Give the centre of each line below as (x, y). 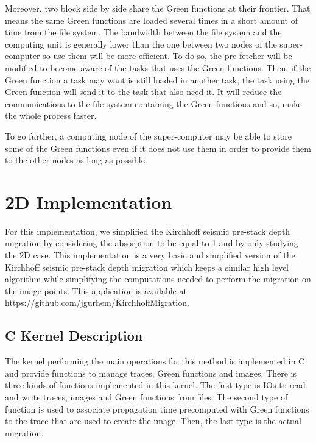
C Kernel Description (74, 335)
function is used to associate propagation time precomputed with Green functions (157, 409)
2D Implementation (89, 201)
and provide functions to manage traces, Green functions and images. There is (151, 373)
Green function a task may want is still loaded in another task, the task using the (157, 80)
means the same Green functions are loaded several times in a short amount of (151, 20)
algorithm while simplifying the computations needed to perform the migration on (158, 279)
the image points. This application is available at (96, 290)
